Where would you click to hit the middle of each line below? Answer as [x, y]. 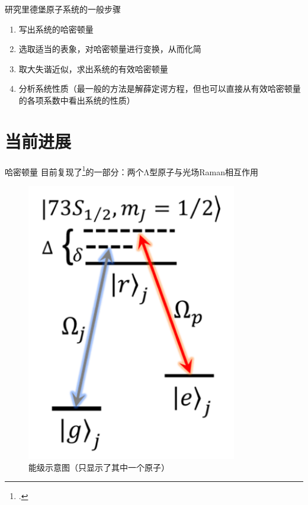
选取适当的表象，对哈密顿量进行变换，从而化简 [110, 49]
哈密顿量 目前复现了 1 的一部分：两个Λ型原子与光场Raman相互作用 [131, 171]
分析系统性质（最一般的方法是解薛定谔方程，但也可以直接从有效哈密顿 [155, 89]
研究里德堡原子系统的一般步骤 [63, 9]
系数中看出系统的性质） [89, 100]
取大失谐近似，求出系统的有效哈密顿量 [93, 68]
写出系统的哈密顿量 [56, 29]
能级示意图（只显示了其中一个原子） [99, 467]
